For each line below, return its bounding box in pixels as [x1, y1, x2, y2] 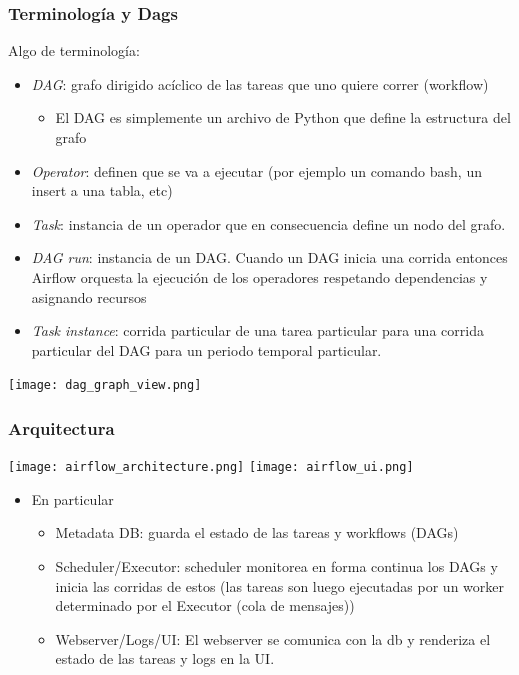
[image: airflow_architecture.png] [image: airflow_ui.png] [8, 460, 414, 475]
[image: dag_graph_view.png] [8, 378, 202, 393]
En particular [31, 488, 114, 509]
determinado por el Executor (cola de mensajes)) [55, 595, 355, 616]
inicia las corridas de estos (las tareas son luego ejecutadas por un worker [55, 575, 505, 596]
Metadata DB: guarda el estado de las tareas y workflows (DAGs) [55, 522, 459, 543]
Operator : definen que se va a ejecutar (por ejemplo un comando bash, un [31, 160, 482, 181]
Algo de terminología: [8, 40, 140, 61]
